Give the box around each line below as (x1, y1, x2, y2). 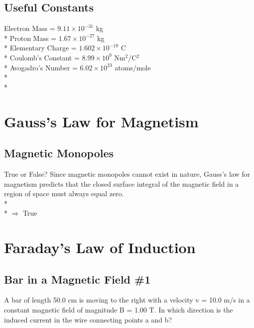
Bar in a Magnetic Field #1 (4, 271, 151, 287)
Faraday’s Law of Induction (4, 237, 196, 258)
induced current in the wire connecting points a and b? (4, 314, 172, 325)
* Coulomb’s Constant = (4, 52, 80, 62)
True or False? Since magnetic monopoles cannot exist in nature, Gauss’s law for (4, 168, 251, 179)
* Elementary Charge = (4, 42, 77, 53)
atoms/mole (115, 62, 151, 72)
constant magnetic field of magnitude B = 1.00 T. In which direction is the (4, 305, 233, 315)
